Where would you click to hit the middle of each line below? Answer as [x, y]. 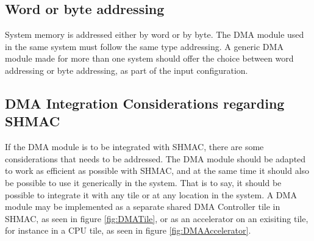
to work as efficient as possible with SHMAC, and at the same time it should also [157, 171]
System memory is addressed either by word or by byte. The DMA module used [155, 34]
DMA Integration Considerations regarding [145, 103]
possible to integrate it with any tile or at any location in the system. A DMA [151, 194]
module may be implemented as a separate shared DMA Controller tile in [143, 207]
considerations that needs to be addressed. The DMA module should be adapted [155, 158]
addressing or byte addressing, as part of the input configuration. [127, 70]
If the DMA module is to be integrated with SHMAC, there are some [134, 147]
